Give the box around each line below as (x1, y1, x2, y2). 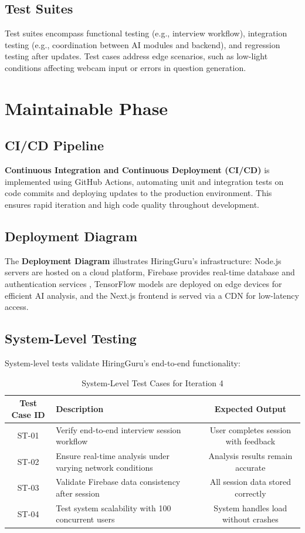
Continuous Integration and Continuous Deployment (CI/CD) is (5, 164, 270, 176)
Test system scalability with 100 (56, 501, 171, 514)
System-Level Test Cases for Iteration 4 (82, 376, 223, 389)
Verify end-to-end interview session (56, 423, 181, 436)
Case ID (11, 408, 45, 420)
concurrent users (56, 513, 115, 525)
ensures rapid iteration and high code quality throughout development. (5, 198, 259, 210)
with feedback (225, 435, 276, 447)
